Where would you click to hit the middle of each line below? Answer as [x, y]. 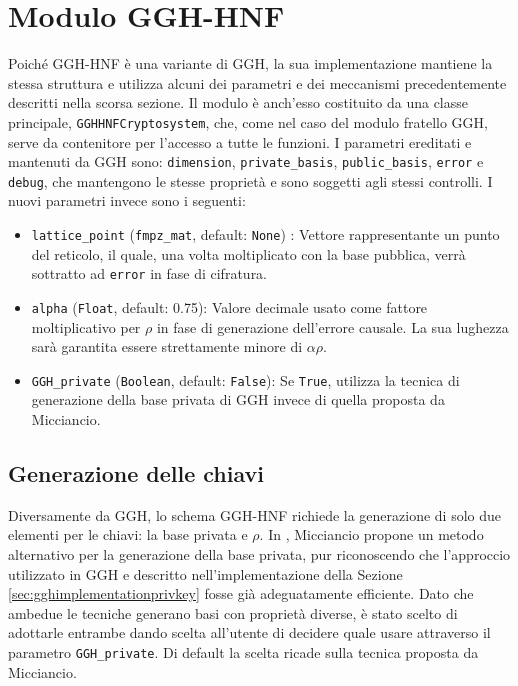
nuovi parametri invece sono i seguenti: [127, 200]
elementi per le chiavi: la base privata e [128, 534]
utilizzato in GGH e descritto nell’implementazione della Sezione [205, 573]
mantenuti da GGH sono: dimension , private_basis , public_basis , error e [246, 161]
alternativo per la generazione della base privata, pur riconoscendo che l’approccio [259, 554]
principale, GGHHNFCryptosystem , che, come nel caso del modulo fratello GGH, [248, 121]
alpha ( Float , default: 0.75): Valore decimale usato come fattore [229, 306]
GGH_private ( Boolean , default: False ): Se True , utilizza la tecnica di [245, 379]
